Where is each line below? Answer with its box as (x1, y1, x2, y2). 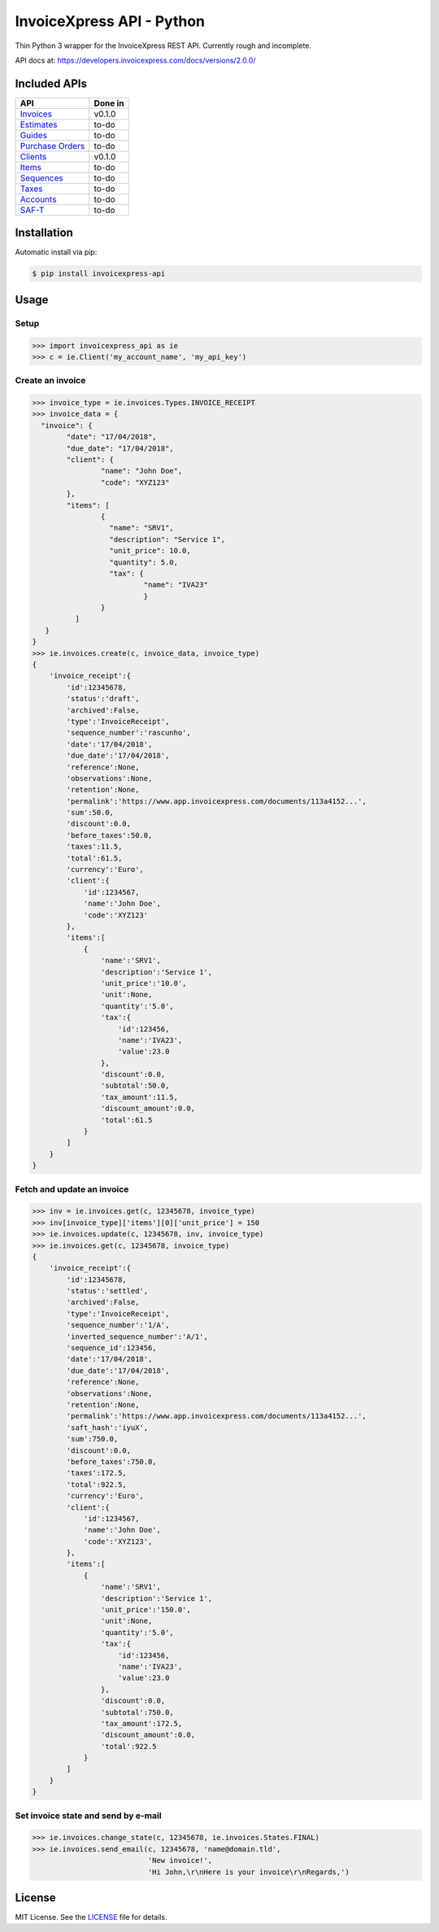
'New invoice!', (147, 1856, 213, 1865)
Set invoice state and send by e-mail (15, 1810, 162, 1821)
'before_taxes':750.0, (66, 1457, 158, 1466)
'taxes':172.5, (66, 1468, 128, 1478)
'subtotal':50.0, (100, 1081, 170, 1090)
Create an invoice (15, 375, 86, 386)
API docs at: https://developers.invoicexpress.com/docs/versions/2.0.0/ (15, 55, 256, 65)
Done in (93, 98, 125, 109)
